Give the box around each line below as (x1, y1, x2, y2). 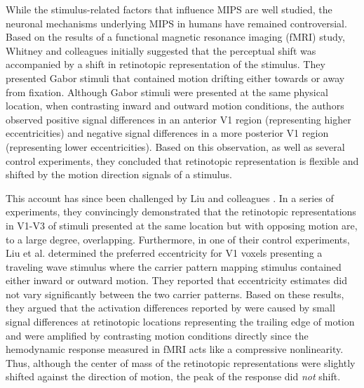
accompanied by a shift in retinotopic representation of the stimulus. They (6, 57, 325, 72)
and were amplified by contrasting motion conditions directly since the (6, 328, 309, 342)
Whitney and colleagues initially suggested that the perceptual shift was (6, 43, 316, 58)
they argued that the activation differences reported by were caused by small (6, 300, 335, 315)
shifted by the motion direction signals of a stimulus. (6, 167, 232, 182)
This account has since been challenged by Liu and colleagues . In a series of (6, 190, 334, 205)
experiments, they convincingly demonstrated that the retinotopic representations (6, 204, 356, 219)
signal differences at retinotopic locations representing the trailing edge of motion (6, 314, 355, 329)
